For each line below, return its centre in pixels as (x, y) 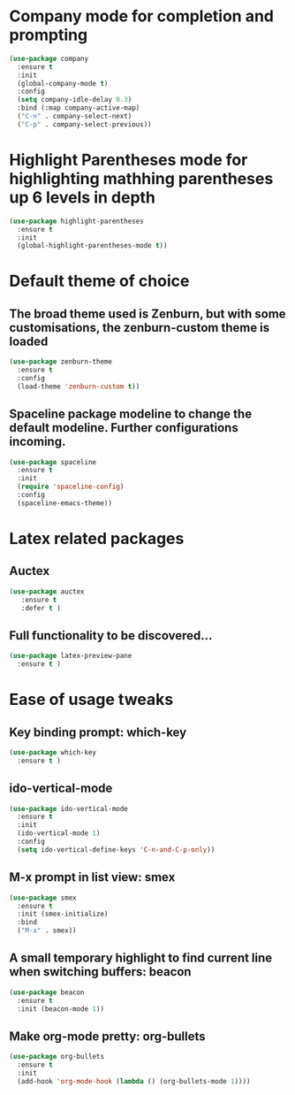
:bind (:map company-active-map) (79, 108)
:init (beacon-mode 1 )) (61, 1009)
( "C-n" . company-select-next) (75, 117)
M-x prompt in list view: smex (92, 877)
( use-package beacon (47, 992)
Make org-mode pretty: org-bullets (107, 1036)
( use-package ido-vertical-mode (68, 808)
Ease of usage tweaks (91, 700)
